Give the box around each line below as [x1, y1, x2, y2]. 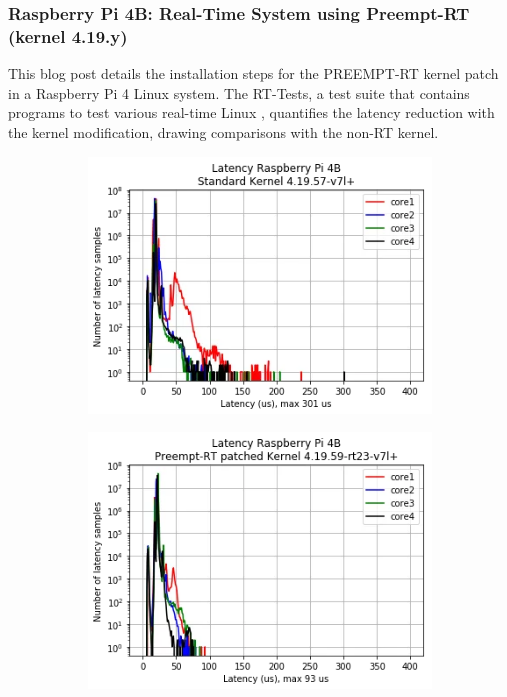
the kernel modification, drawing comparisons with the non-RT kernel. [8, 121, 439, 142]
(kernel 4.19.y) [8, 23, 128, 48]
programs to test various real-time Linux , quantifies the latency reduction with [8, 102, 495, 123]
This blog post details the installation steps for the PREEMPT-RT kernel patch [8, 63, 499, 84]
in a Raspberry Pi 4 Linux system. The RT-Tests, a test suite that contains [8, 82, 470, 103]
